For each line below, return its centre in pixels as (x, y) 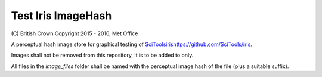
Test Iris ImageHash (61, 16)
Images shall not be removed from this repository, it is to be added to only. (102, 55)
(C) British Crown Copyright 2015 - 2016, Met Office (75, 33)
